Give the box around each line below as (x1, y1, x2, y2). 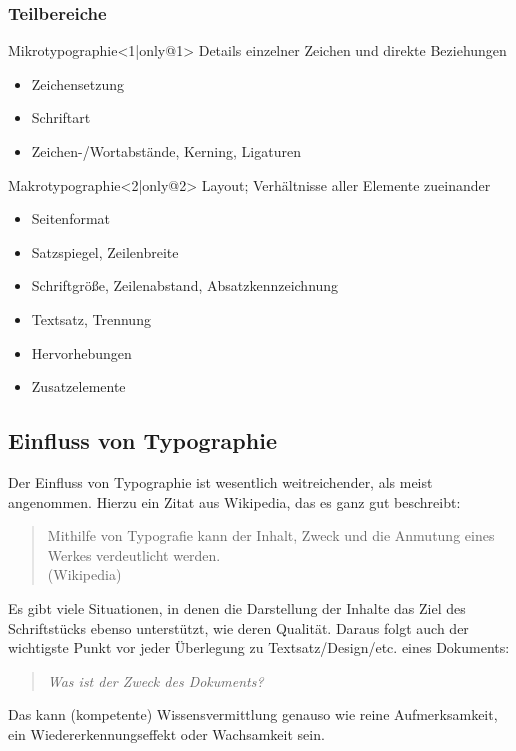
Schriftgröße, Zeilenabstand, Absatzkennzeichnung (31, 275, 339, 296)
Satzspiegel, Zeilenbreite (31, 241, 179, 262)
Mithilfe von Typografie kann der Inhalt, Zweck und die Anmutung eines (47, 525, 495, 546)
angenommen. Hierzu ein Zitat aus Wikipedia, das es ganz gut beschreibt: (8, 491, 461, 512)
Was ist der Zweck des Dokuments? (47, 670, 264, 691)
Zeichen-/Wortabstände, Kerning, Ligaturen (31, 141, 301, 161)
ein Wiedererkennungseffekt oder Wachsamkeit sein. (8, 723, 325, 744)
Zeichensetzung (31, 73, 125, 94)
